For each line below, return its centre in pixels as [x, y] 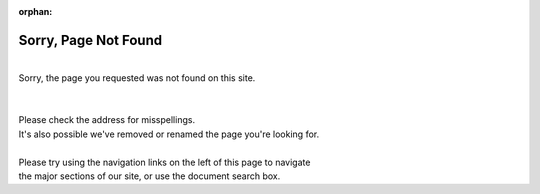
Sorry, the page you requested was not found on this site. [137, 78]
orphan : [35, 11]
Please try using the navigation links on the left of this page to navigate [164, 162]
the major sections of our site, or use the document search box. [149, 176]
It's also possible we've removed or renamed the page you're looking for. [169, 134]
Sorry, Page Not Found [90, 40]
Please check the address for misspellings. [106, 120]
